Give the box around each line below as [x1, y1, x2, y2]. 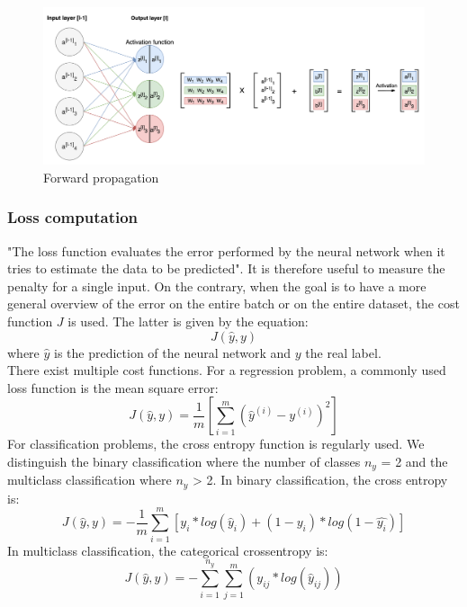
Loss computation [7, 206, 139, 228]
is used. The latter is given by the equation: [67, 311, 309, 330]
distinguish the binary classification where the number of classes [7, 451, 361, 470]
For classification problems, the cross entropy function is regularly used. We [7, 434, 425, 453]
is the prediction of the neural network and [54, 343, 292, 362]
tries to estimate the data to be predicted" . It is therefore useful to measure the [7, 259, 445, 278]
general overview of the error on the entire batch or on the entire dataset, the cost [7, 294, 460, 313]
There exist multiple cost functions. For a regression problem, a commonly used [7, 361, 446, 379]
